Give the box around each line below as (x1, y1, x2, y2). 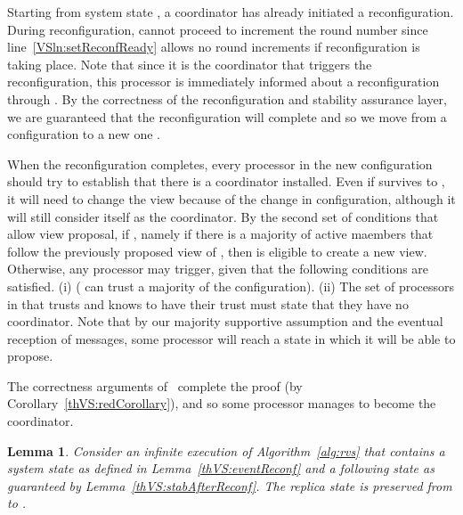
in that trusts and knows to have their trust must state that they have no (7, 294, 409, 313)
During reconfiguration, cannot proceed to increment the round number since (7, 20, 428, 38)
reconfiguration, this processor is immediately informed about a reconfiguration (7, 72, 440, 91)
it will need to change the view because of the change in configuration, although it (7, 189, 456, 208)
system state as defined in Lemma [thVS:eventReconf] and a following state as (7, 459, 435, 478)
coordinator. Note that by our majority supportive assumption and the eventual (7, 312, 443, 331)
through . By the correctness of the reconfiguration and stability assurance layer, (7, 89, 447, 108)
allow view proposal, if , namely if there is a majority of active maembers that (7, 225, 434, 243)
